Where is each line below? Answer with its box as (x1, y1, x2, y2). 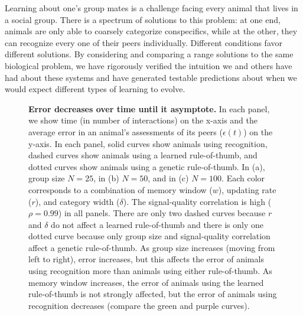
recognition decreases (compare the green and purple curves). (28, 299, 250, 311)
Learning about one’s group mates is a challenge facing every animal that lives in (5, 2, 298, 14)
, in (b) (93, 172, 119, 184)
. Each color (221, 172, 265, 184)
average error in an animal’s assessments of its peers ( (28, 125, 223, 138)
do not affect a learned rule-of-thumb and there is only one (51, 218, 264, 230)
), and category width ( (35, 195, 120, 207)
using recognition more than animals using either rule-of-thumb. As (28, 265, 272, 277)
